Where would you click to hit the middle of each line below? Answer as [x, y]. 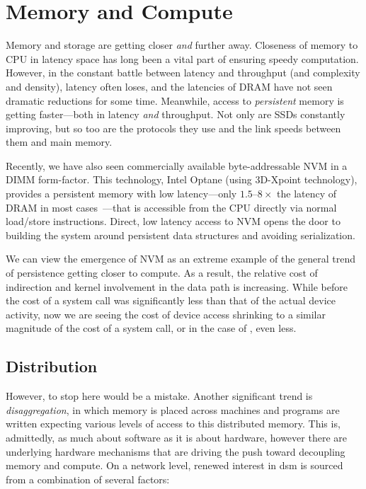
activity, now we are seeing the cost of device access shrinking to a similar [166, 314]
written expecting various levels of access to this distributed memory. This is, [173, 424]
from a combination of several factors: [88, 479]
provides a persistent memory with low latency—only [121, 194]
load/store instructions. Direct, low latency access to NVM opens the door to [173, 221]
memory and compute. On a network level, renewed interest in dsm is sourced [175, 465]
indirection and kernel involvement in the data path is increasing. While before [177, 286]
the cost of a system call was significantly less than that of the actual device [171, 300]
